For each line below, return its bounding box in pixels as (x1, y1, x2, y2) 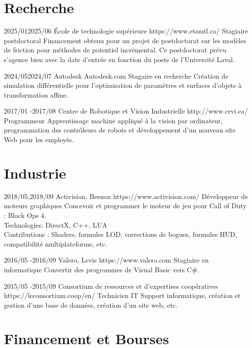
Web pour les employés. (4, 134, 74, 145)
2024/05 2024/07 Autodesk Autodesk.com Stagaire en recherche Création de (4, 70, 229, 81)
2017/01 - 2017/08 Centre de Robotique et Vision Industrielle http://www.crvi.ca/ (4, 106, 248, 116)
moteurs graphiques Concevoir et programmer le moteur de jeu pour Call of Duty (4, 200, 247, 211)
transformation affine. (4, 89, 68, 99)
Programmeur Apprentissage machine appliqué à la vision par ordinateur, (4, 115, 223, 125)
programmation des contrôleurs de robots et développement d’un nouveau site (4, 125, 236, 135)
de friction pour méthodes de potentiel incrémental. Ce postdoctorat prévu (4, 45, 227, 55)
